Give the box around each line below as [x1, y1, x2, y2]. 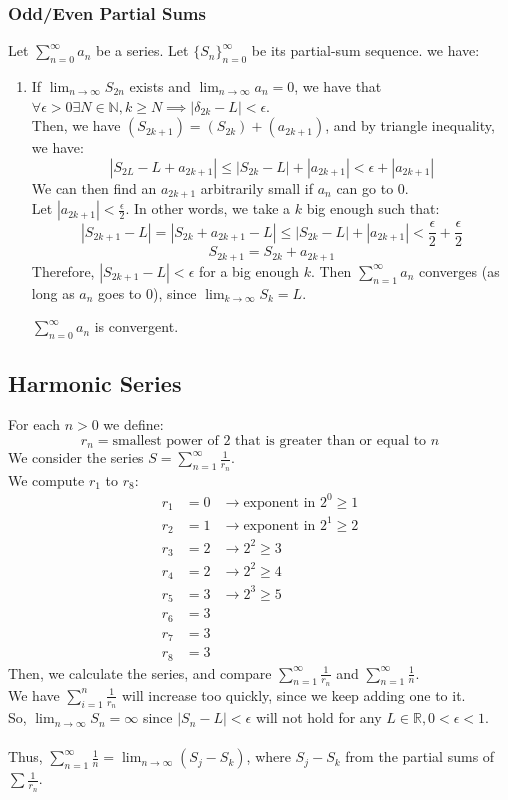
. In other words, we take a [125, 198, 291, 219]
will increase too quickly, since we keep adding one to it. [121, 684, 466, 705]
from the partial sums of [345, 746, 495, 767]
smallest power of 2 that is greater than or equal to [112, 433, 427, 448]
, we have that [294, 76, 382, 97]
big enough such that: [306, 198, 440, 219]
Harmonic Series [8, 367, 182, 398]
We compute [8, 469, 85, 490]
